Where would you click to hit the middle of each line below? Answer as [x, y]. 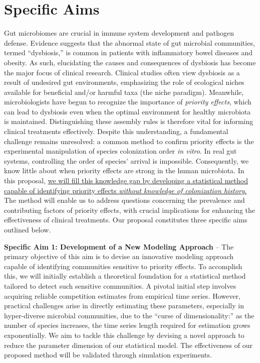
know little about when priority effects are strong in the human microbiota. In [124, 170]
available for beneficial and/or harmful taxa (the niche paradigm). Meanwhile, [124, 92]
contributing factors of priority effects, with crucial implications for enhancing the [130, 210]
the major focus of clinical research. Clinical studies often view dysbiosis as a [122, 72]
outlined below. [28, 229]
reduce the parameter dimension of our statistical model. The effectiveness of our [128, 345]
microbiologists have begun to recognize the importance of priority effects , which [128, 102]
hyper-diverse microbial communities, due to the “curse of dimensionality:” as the [129, 315]
